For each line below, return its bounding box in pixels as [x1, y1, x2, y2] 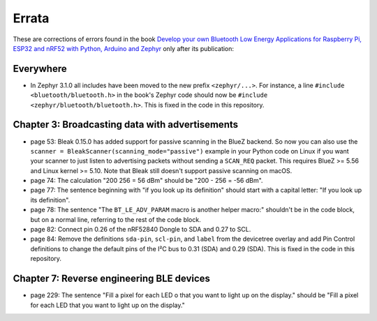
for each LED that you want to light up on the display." [30, 301, 185, 309]
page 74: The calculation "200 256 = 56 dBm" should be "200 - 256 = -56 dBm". [30, 177, 263, 185]
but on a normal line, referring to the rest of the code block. [30, 215, 202, 223]
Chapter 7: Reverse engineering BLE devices [13, 273, 211, 285]
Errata [13, 10, 50, 26]
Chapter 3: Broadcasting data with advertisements [13, 119, 239, 130]
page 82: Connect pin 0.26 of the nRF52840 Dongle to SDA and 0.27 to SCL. [30, 225, 251, 234]
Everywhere [13, 63, 67, 75]
